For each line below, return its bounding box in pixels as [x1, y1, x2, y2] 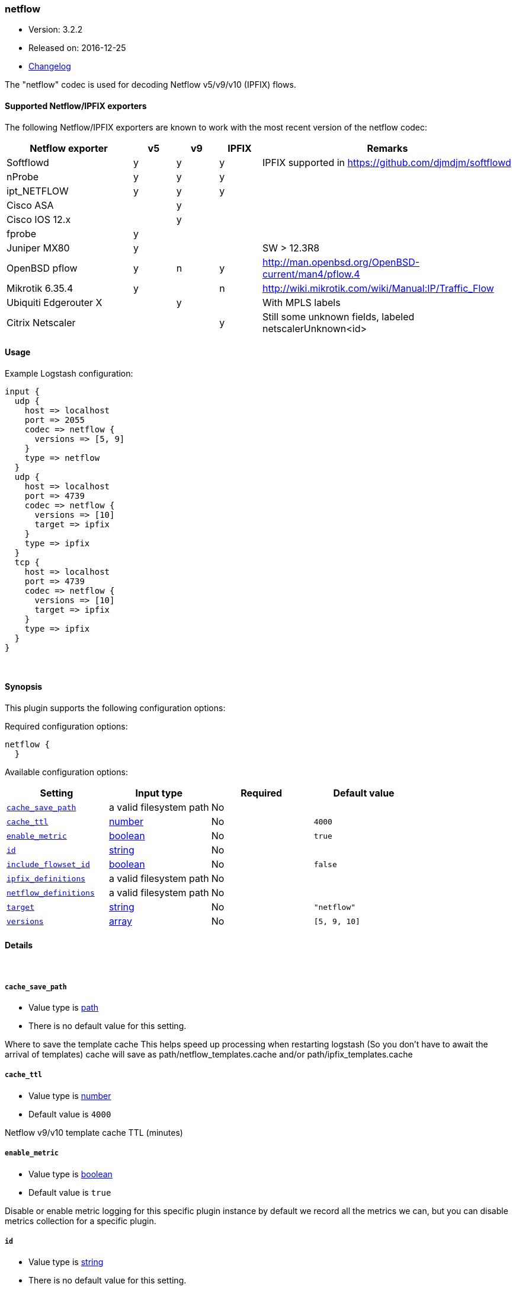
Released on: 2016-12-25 [28, 43, 126, 53]
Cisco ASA [7, 199, 54, 211]
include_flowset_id [7, 859, 90, 869]
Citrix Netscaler [7, 316, 76, 329]
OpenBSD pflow [7, 262, 78, 274]
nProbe [7, 170, 39, 183]
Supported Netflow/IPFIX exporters [5, 100, 147, 111]
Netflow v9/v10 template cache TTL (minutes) [5, 1127, 183, 1138]
